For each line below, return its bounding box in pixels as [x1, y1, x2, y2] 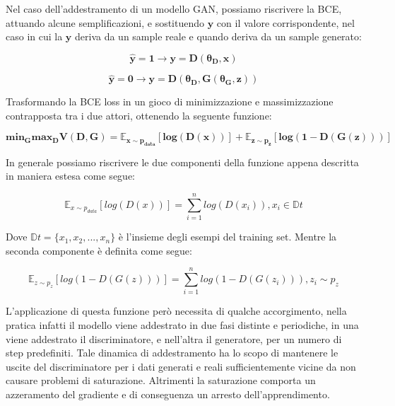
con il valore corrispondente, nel [216, 15, 355, 30]
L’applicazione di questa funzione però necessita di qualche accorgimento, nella [6, 303, 347, 318]
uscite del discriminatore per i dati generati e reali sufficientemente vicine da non [6, 359, 356, 373]
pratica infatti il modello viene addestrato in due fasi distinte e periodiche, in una [6, 318, 359, 332]
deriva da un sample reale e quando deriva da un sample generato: [75, 29, 362, 44]
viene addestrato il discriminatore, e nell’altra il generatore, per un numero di [6, 331, 342, 346]
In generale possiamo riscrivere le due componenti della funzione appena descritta [6, 154, 359, 169]
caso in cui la [6, 29, 63, 44]
